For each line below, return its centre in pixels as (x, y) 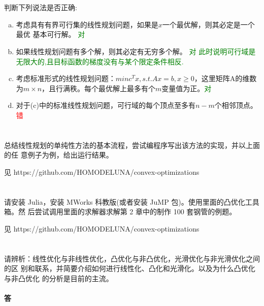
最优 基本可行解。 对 (51, 34)
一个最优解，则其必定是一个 (208, 24)
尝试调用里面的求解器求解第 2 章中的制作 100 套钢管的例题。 (136, 212)
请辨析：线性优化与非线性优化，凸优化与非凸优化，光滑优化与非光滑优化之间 (132, 258)
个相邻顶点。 (236, 105)
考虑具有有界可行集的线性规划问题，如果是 (87, 24)
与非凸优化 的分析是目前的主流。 (59, 278)
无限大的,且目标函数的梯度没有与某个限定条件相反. (100, 61)
